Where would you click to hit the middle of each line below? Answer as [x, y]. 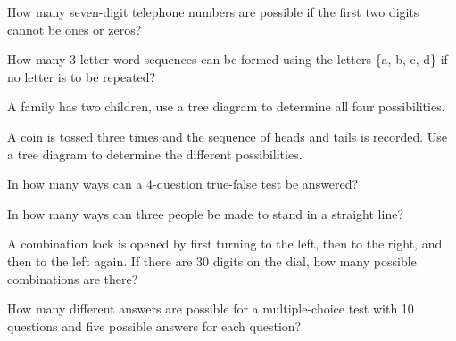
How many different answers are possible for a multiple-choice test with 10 [211, 309]
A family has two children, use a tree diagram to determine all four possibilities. [226, 106]
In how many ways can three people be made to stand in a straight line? [205, 213]
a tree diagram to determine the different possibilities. [155, 154]
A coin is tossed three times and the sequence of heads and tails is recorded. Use [228, 136]
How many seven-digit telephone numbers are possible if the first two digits [213, 12]
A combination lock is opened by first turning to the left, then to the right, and [225, 244]
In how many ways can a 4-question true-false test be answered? [183, 184]
